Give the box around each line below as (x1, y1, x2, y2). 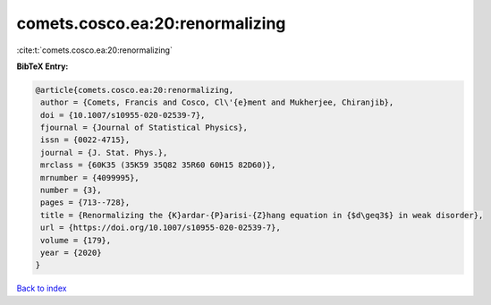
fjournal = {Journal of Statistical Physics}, (40, 123, 248, 133)
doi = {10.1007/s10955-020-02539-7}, (40, 110, 206, 120)
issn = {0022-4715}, (40, 135, 131, 145)
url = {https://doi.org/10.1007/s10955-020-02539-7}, (40, 223, 281, 233)
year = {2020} (40, 248, 102, 258)
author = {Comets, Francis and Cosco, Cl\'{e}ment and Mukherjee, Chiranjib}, (40, 97, 394, 107)
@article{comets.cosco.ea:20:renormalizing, (35, 85, 234, 95)
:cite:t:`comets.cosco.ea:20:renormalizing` (16, 45, 174, 55)
